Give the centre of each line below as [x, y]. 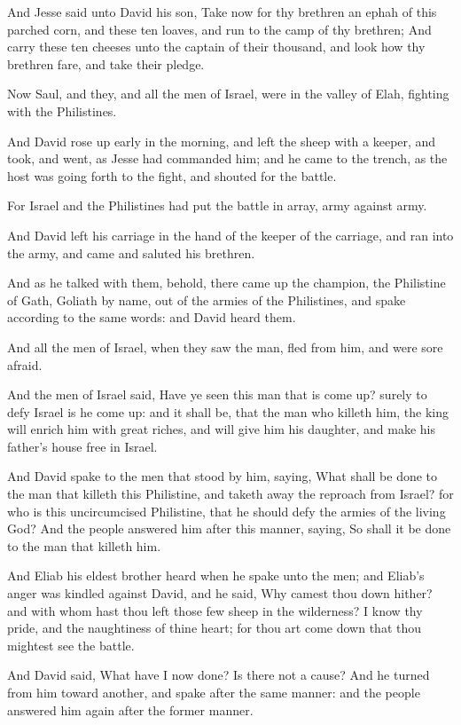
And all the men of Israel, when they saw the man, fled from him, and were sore [225, 347]
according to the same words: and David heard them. [152, 317]
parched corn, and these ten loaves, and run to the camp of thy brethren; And [219, 29]
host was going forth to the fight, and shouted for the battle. [172, 175]
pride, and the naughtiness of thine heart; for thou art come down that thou [215, 628]
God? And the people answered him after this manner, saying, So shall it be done [229, 528]
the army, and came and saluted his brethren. [131, 252]
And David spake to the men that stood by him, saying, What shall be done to [223, 476]
